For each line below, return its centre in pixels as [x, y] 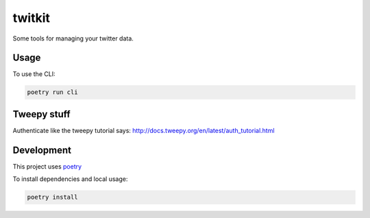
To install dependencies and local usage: [70, 179]
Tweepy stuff [42, 114]
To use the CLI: [34, 74]
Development [42, 150]
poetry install [52, 197]
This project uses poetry [47, 166]
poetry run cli [52, 92]
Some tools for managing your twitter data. [73, 38]
